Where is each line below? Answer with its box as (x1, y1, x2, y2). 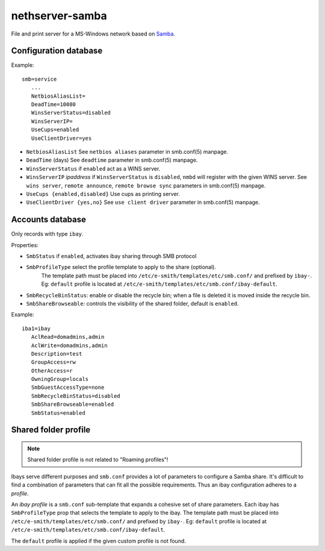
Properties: (11, 241, 39, 248)
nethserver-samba (11, 9, 108, 22)
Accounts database (11, 215, 87, 225)
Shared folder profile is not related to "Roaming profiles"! (27, 456, 169, 464)
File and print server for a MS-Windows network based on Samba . (11, 30, 176, 37)
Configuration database (11, 46, 103, 56)
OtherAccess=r (31, 367, 73, 374)
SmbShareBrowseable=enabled (31, 401, 114, 408)
